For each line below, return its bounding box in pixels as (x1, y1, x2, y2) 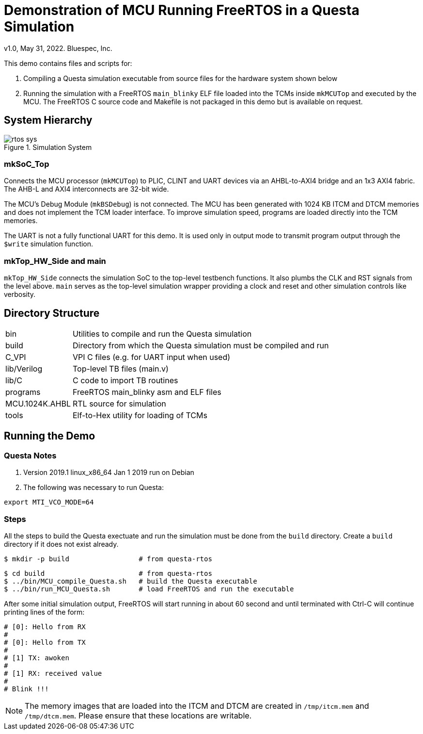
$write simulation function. (4, 240, 94, 248)
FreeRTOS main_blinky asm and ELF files (72, 387, 221, 397)
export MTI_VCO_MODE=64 (4, 498, 94, 506)
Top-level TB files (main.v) (72, 363, 169, 374)
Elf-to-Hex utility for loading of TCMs (72, 410, 207, 420)
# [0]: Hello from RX (4, 622, 86, 631)
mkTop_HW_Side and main (4, 256, 106, 266)
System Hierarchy (4, 114, 93, 127)
